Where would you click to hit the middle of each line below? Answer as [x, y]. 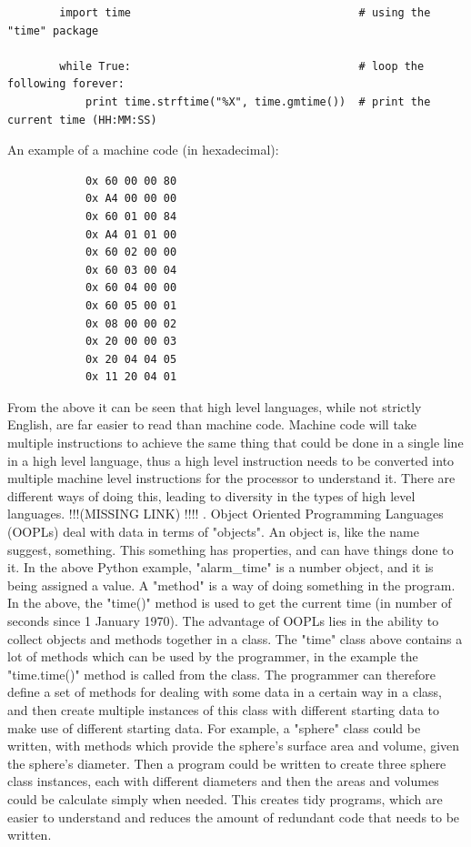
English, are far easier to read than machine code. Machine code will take [212, 424]
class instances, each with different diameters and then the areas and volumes [223, 781]
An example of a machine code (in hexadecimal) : [143, 150]
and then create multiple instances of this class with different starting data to [224, 709]
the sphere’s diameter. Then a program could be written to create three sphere [227, 763]
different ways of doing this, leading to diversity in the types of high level [211, 495]
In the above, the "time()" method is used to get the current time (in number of [230, 603]
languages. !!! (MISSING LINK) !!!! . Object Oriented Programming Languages [225, 514]
